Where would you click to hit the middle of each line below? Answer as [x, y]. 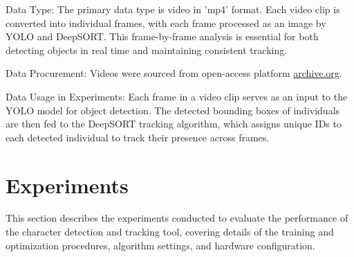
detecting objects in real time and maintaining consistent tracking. [147, 50]
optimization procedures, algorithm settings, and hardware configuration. [160, 245]
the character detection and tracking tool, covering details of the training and [170, 232]
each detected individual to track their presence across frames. [138, 137]
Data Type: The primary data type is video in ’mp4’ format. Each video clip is [173, 9]
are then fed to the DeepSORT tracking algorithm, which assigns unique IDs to [174, 124]
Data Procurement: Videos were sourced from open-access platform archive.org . [174, 73]
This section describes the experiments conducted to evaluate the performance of [177, 218]
